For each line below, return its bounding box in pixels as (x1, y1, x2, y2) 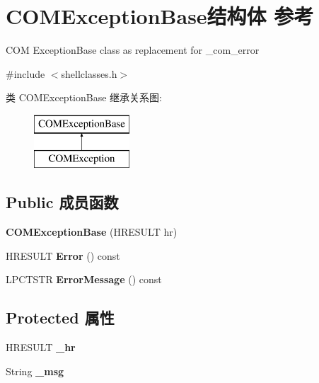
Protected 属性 (6, 307, 115, 328)
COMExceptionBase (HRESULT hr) (6, 224, 178, 239)
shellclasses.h (61, 66, 117, 81)
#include (6, 66, 45, 81)
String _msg (6, 363, 64, 378)
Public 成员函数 (6, 191, 119, 213)
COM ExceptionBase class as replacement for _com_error (6, 42, 260, 57)
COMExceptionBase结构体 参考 (6, 1, 314, 30)
